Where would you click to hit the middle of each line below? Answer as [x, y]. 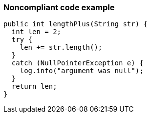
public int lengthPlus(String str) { [76, 24]
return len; [34, 87]
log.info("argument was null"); [82, 71]
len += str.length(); [61, 48]
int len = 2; [36, 32]
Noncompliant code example [59, 7]
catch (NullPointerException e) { [77, 63]
